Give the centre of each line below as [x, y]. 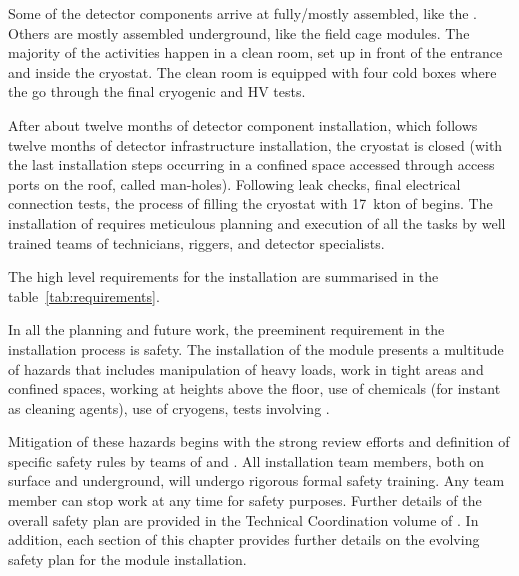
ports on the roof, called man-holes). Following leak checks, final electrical [234, 183]
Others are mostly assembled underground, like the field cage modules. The [239, 32]
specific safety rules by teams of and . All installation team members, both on [246, 460]
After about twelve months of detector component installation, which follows [243, 124]
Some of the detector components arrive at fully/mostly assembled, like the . [242, 13]
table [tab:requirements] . [84, 295]
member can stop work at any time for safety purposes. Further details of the [245, 500]
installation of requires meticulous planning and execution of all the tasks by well [257, 222]
